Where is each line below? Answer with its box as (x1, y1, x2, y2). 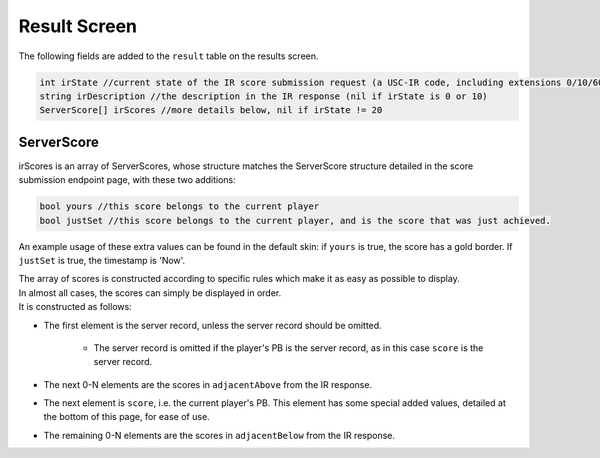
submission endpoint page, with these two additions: (18, 174, 237, 186)
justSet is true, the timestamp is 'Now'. (18, 254, 186, 266)
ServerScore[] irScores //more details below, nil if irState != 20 (39, 105, 383, 116)
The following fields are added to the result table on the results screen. (18, 50, 319, 62)
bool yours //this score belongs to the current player (39, 201, 320, 212)
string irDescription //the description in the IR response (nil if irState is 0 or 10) (39, 90, 489, 102)
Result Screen (18, 15, 138, 37)
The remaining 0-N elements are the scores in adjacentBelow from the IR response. (43, 429, 395, 441)
